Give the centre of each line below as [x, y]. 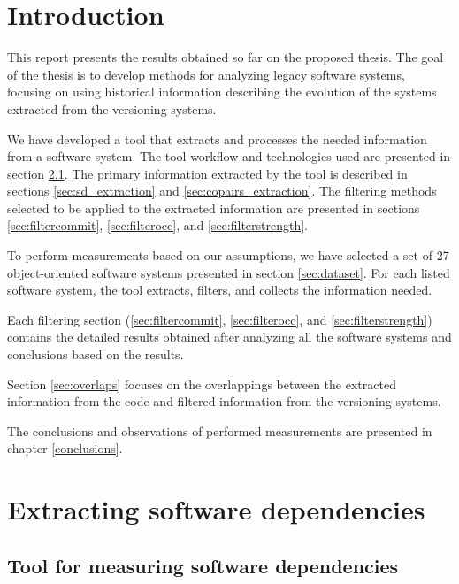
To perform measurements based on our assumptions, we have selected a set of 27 [228, 255]
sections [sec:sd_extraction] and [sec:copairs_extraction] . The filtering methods [222, 191]
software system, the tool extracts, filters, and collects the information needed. [220, 290]
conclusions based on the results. [96, 354]
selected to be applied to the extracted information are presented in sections [214, 207]
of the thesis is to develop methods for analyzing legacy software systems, [206, 74]
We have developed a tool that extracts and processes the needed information [217, 138]
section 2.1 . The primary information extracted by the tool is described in [207, 173]
